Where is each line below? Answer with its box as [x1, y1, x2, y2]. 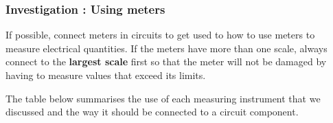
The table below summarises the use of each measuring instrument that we [5, 91, 321, 105]
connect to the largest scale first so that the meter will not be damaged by [5, 54, 327, 69]
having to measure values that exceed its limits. [5, 68, 206, 82]
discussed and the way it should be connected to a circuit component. [5, 104, 299, 119]
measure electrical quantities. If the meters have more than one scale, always [5, 41, 328, 55]
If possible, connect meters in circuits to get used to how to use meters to [5, 27, 315, 42]
